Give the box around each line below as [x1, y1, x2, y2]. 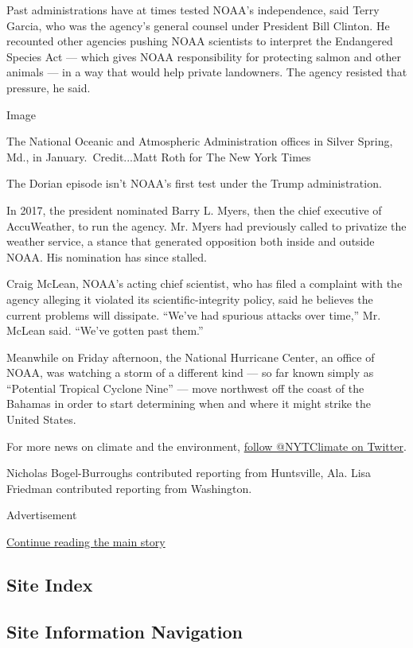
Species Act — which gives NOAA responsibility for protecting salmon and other [6, 48, 401, 64]
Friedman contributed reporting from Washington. [6, 479, 252, 496]
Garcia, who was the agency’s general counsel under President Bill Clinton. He [6, 17, 390, 33]
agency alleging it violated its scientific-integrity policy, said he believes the [6, 290, 373, 307]
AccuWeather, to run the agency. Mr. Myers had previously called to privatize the [6, 217, 407, 234]
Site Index [6, 572, 93, 597]
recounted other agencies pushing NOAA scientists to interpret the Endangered [6, 33, 393, 49]
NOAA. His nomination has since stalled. [6, 248, 207, 265]
